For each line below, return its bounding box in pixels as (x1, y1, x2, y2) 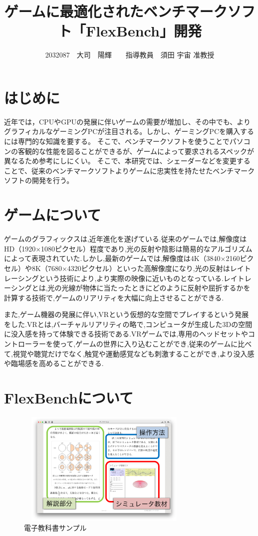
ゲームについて (4, 204, 101, 225)
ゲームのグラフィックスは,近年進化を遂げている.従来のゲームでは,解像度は (4, 233, 247, 244)
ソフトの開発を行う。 (4, 175, 74, 185)
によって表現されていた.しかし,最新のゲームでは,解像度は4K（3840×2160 (4, 253, 240, 263)
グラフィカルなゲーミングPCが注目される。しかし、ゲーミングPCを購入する (4, 126, 255, 136)
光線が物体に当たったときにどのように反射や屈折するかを (61, 282, 251, 293)
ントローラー (4, 338, 46, 349)
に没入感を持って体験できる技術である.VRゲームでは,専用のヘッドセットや (4, 328, 249, 339)
